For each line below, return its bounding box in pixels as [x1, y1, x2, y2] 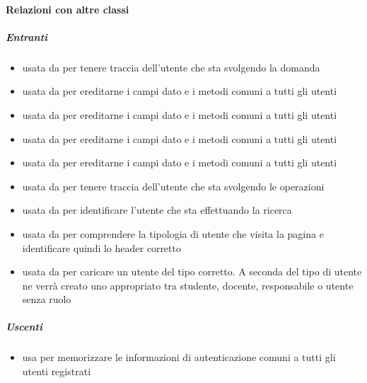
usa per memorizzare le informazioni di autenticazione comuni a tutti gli [22, 350, 336, 365]
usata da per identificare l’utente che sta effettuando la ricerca [22, 202, 292, 217]
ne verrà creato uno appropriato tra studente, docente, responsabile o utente [22, 278, 354, 292]
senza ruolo [22, 292, 71, 307]
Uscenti [6, 319, 42, 334]
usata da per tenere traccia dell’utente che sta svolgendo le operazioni [22, 178, 325, 193]
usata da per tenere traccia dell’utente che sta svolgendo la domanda [22, 59, 320, 74]
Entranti [6, 29, 48, 44]
